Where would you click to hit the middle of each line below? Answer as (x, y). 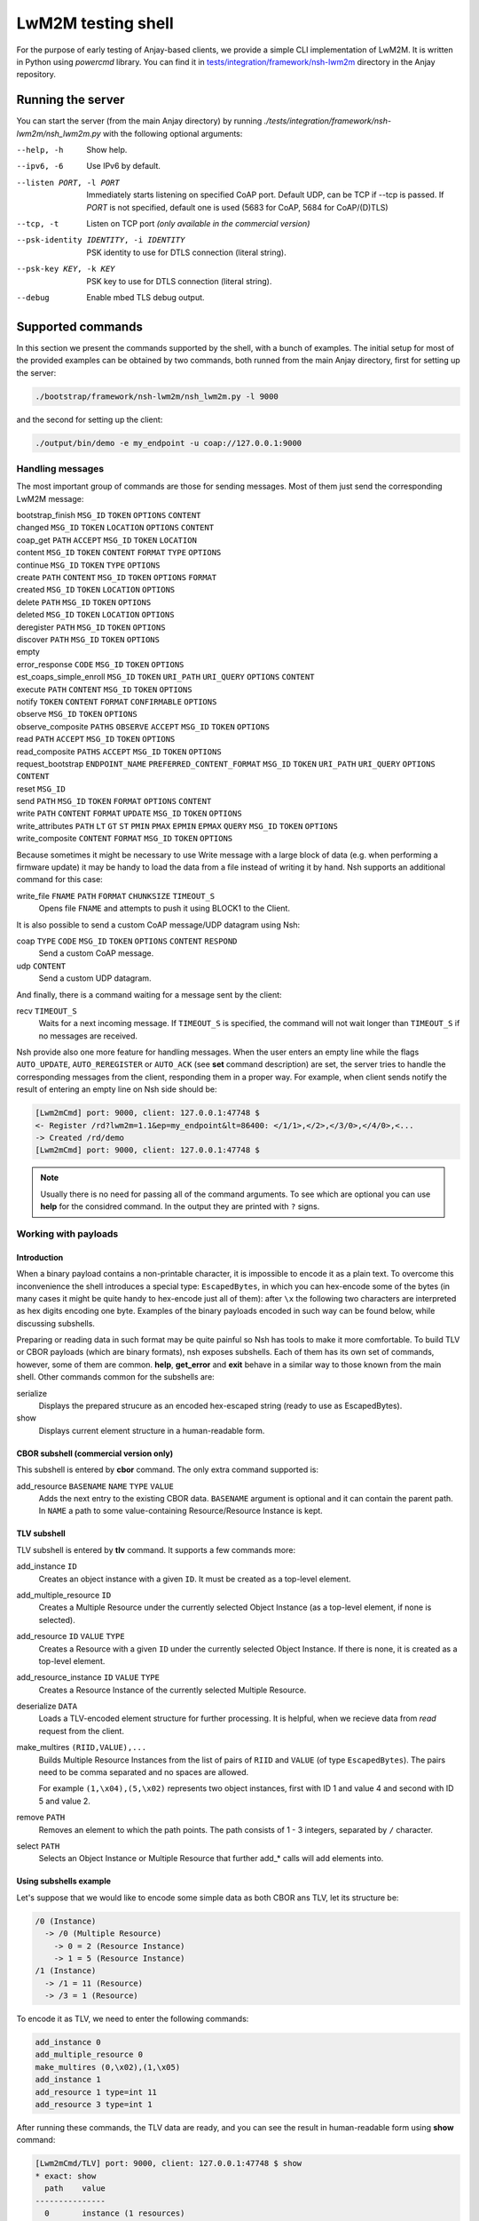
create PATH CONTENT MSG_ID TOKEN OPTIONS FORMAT (117, 577)
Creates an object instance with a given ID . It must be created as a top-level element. (195, 1579)
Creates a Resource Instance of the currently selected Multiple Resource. (173, 1690)
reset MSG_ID (41, 788)
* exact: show (66, 2176)
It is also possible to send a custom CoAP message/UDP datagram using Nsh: (158, 925)
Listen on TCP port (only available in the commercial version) (198, 223)
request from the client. (81, 1731)
